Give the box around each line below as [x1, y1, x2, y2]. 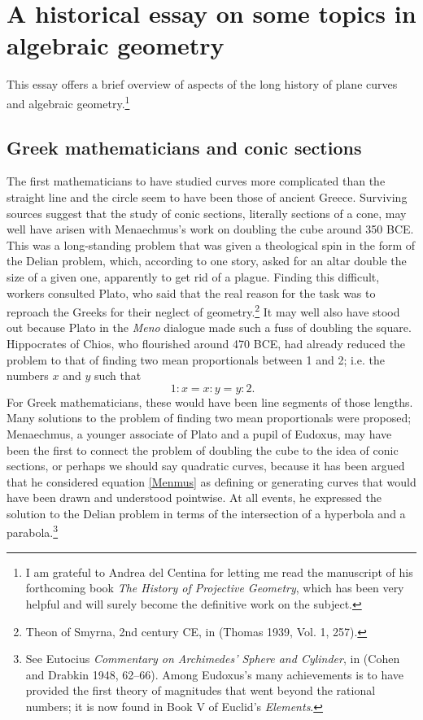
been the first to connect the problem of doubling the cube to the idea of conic [7, 441, 399, 458]
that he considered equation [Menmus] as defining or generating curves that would [7, 473, 416, 490]
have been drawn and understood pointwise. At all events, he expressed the [7, 489, 382, 506]
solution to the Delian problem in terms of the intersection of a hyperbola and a [7, 504, 406, 521]
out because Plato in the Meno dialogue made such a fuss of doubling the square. [7, 319, 412, 336]
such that [94, 367, 142, 384]
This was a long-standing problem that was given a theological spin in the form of [7, 236, 416, 253]
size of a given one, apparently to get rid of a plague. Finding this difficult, [7, 268, 380, 285]
